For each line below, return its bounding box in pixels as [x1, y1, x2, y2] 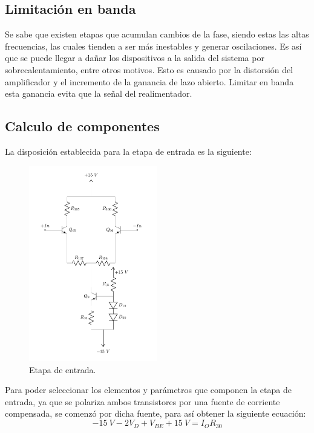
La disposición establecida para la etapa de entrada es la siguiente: [5, 145, 252, 157]
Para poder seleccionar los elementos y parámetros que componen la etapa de [5, 383, 292, 396]
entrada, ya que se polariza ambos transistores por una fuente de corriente [5, 395, 280, 408]
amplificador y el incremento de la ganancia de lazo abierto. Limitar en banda [5, 75, 294, 88]
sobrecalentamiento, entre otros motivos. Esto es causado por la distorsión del [5, 63, 293, 76]
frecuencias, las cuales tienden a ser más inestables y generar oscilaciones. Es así [5, 39, 302, 52]
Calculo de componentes [5, 117, 160, 135]
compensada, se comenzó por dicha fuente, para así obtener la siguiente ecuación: [5, 407, 306, 420]
